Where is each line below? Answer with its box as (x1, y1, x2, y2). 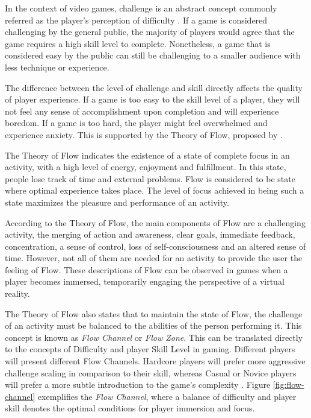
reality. (5, 287, 30, 300)
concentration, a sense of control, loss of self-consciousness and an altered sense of (5, 239, 306, 252)
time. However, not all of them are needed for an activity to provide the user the (5, 252, 303, 264)
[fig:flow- (273, 378, 304, 391)
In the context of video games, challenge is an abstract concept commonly (5, 2, 277, 14)
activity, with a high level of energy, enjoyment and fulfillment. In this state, (5, 160, 286, 173)
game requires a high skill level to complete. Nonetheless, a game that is (5, 37, 271, 49)
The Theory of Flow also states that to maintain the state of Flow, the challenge (5, 307, 303, 320)
